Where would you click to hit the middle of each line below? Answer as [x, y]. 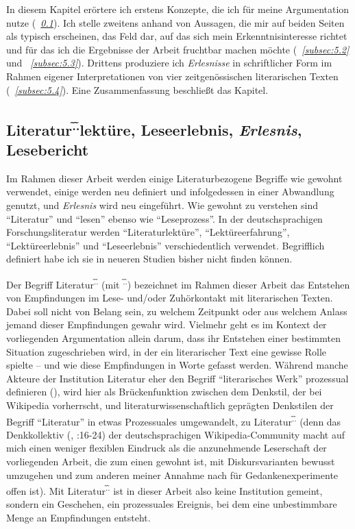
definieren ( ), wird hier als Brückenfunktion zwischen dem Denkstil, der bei [164, 392]
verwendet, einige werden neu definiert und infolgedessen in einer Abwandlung [170, 192]
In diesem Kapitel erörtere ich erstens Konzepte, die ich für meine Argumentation [178, 9]
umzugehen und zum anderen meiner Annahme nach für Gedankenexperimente [172, 475]
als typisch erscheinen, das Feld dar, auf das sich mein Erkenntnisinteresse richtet [177, 36]
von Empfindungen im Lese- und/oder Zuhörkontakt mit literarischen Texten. [170, 298]
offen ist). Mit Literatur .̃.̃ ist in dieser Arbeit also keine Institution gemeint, [164, 490]
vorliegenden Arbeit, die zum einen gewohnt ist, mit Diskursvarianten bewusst [171, 461]
